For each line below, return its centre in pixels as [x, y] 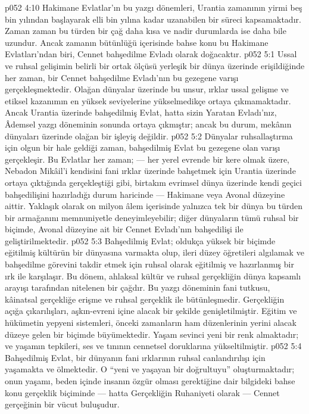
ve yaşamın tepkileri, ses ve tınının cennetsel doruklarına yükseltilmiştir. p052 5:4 [153, 346]
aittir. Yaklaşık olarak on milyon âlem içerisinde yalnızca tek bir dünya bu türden [154, 206]
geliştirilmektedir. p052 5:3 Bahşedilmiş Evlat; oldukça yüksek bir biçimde [140, 240]
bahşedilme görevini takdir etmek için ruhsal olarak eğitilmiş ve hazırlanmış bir [149, 264]
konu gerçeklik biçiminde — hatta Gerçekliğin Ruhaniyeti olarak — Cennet [142, 392]
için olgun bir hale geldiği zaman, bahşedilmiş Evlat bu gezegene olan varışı [143, 147]
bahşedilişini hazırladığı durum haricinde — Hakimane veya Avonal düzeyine [145, 194]
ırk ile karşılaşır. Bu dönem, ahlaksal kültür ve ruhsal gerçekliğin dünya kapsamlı [153, 276]
